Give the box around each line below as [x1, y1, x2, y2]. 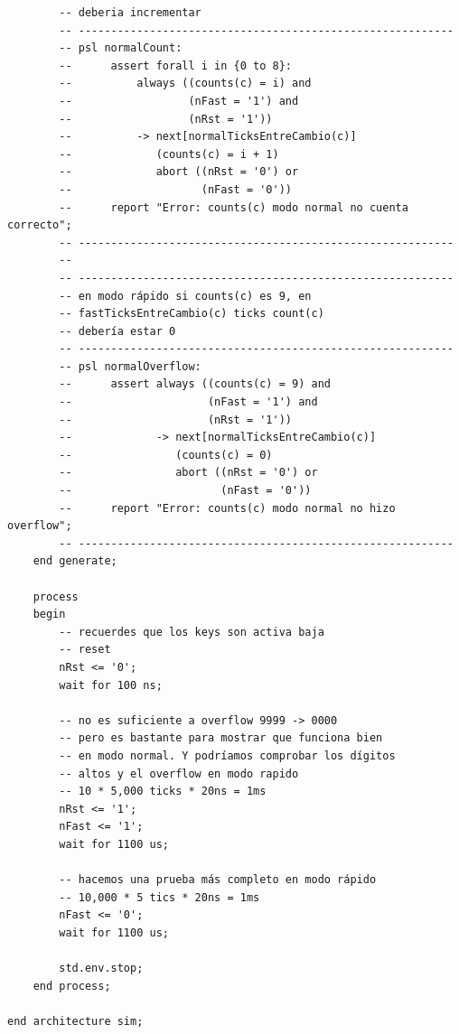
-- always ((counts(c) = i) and [59, 77, 312, 90]
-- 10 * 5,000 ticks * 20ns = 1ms [59, 785, 267, 798]
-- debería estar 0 [59, 324, 176, 338]
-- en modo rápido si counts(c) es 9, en [59, 289, 312, 303]
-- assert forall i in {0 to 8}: [59, 59, 292, 72]
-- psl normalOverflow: [59, 359, 201, 373]
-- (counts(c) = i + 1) [59, 147, 279, 161]
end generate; [33, 554, 117, 568]
